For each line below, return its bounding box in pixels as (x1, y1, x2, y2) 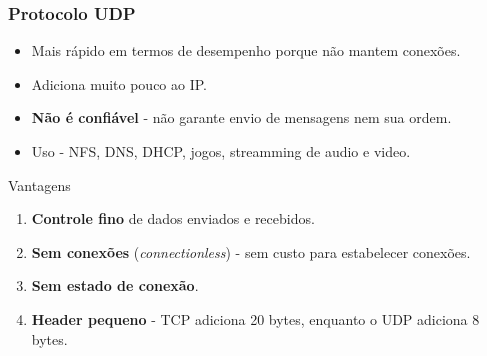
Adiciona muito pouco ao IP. (31, 73, 208, 94)
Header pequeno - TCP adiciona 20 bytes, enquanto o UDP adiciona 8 (31, 308, 480, 329)
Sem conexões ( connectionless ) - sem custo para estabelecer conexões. (31, 241, 471, 262)
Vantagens (8, 174, 71, 195)
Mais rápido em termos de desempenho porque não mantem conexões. (31, 40, 461, 61)
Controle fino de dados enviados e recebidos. (31, 208, 315, 229)
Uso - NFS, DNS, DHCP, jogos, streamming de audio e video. (31, 141, 411, 161)
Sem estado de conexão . (31, 275, 199, 296)
